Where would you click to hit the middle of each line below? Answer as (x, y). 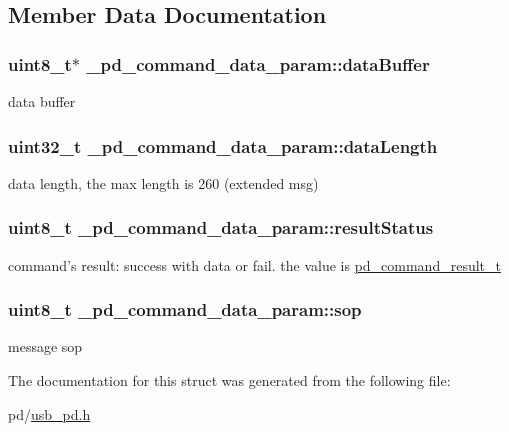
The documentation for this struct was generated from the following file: (229, 380)
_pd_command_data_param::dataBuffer (258, 63)
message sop (45, 346)
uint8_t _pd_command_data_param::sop (185, 309)
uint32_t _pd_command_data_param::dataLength (223, 145)
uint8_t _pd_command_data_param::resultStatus (221, 227)
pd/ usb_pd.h (49, 413)
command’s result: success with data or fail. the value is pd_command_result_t (254, 264)
